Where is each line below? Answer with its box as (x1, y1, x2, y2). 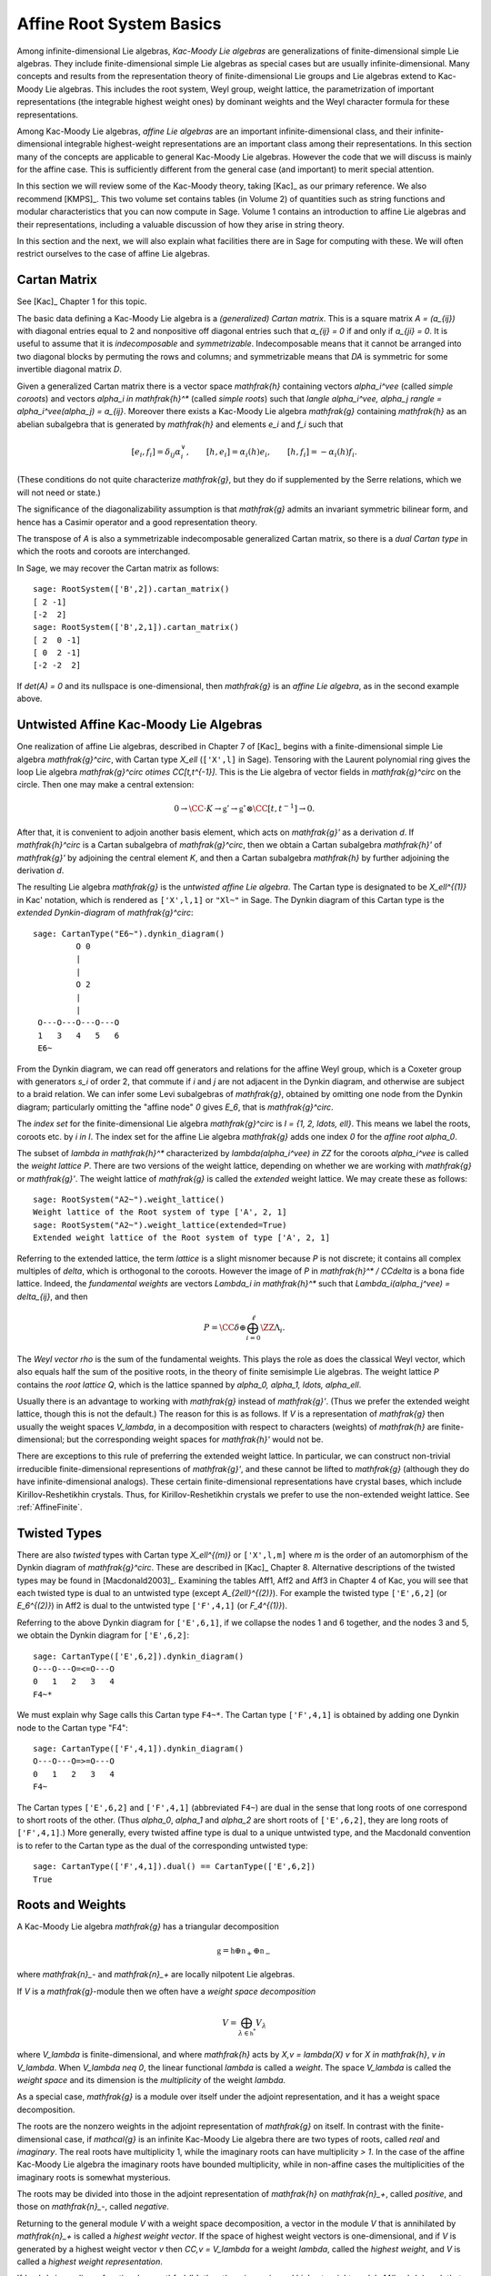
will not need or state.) (16, 487, 102, 498)
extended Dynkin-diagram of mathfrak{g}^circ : (16, 907, 194, 919)
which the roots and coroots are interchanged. (16, 546, 191, 557)
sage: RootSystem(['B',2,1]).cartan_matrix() (33, 622, 240, 633)
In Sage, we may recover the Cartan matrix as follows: (16, 563, 220, 574)
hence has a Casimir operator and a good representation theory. (16, 516, 258, 527)
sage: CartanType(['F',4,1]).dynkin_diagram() (33, 1743, 245, 1753)
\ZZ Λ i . (260, 1322, 286, 1335)
